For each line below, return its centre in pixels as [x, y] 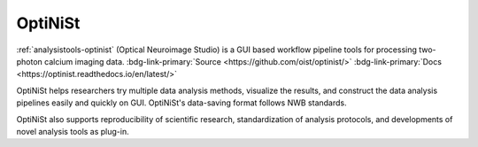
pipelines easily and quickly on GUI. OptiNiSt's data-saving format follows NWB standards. [181, 103]
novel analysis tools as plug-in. [73, 131]
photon [30, 61]
